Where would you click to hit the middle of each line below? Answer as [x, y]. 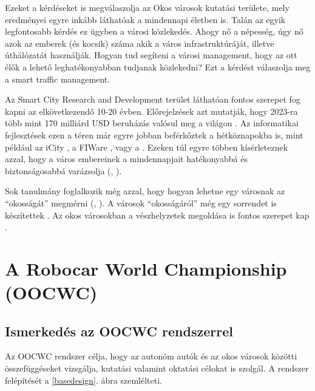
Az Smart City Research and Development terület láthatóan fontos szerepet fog [153, 99]
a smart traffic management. [58, 79]
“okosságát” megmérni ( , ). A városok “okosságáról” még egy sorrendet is [141, 202]
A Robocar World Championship [146, 268]
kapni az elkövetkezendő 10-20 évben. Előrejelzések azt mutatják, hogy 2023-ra [151, 111]
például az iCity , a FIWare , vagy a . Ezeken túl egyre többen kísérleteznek [147, 147]
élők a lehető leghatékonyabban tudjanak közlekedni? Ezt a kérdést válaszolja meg [158, 66]
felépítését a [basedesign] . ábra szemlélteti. [83, 380]
